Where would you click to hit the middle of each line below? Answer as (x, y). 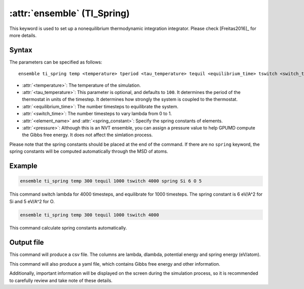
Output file (27, 243)
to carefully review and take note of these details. (61, 280)
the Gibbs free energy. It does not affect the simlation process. (87, 135)
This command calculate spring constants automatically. (68, 228)
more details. (23, 35)
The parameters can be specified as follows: (56, 62)
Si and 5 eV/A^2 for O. (32, 201)
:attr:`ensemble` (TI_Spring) (70, 13)
